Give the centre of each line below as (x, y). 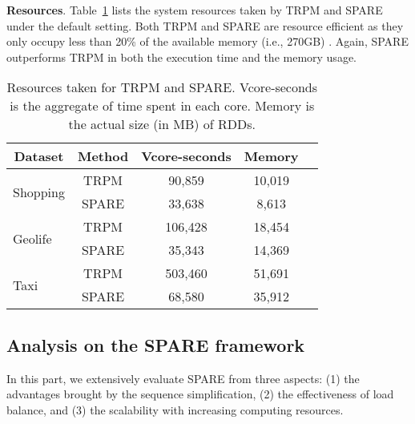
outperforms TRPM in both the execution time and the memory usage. (181, 57)
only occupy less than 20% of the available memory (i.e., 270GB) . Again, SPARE (207, 41)
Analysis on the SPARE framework (156, 344)
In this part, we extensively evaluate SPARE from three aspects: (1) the (183, 378)
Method (103, 156)
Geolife (32, 238)
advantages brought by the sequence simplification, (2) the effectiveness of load (200, 394)
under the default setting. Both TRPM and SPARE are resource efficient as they (205, 25)
